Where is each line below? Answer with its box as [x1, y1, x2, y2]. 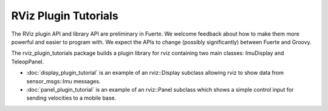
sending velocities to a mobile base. [26, 94, 117, 102]
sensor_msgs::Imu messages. [26, 77, 101, 84]
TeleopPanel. [11, 58, 44, 65]
